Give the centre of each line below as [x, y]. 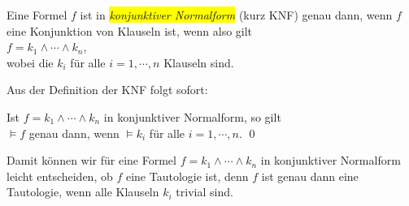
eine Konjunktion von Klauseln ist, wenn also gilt [130, 30]
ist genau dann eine [310, 176]
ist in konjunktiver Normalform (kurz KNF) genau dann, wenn [236, 15]
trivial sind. [204, 192]
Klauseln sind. [199, 62]
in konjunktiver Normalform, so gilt [192, 116]
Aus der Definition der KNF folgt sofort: [107, 90]
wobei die [30, 62]
